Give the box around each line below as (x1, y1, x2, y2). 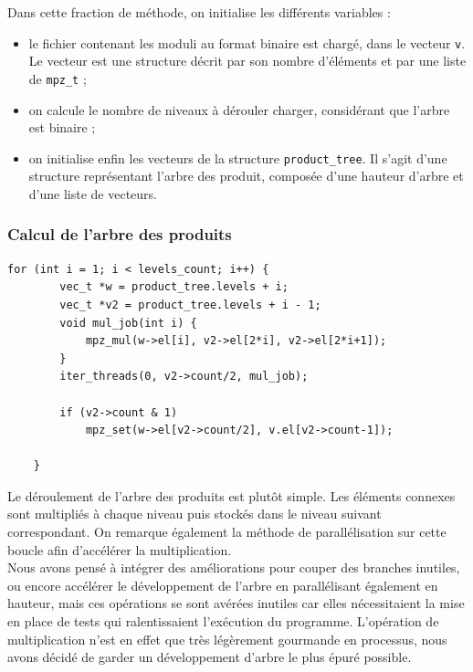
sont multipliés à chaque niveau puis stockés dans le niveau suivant (7, 504, 382, 523)
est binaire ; (28, 118, 96, 137)
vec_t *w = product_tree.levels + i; (59, 280, 289, 294)
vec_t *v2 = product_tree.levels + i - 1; (59, 298, 321, 311)
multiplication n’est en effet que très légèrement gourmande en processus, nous (7, 629, 447, 648)
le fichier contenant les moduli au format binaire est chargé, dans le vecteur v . (28, 33, 466, 52)
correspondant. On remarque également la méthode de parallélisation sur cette (7, 522, 447, 541)
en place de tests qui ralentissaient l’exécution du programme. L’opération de (7, 612, 439, 631)
